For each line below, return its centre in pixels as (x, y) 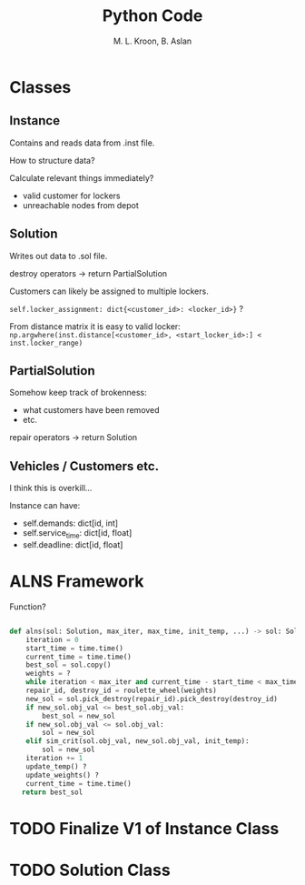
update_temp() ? (57, 766)
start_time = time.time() (75, 648)
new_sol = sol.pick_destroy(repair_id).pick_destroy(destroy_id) (152, 699)
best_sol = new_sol (79, 716)
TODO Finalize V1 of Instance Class (144, 828)
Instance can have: (45, 506)
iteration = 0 (52, 639)
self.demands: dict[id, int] (70, 523)
